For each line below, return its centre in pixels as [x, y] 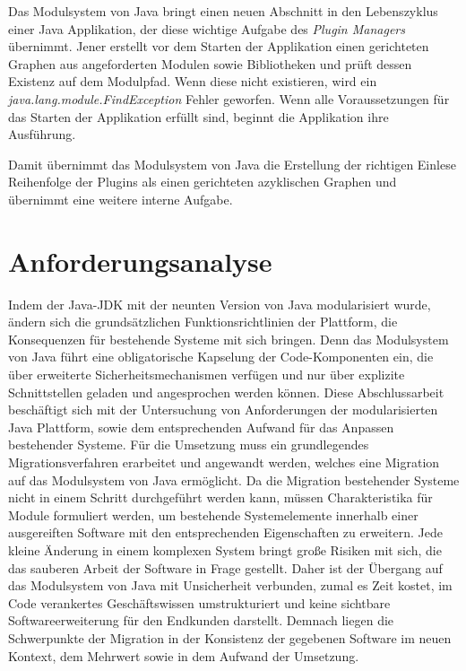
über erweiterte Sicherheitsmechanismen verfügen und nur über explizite [207, 375]
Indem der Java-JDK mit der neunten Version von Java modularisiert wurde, [220, 304]
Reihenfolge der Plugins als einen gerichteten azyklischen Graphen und [203, 182]
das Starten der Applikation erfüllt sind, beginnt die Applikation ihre [198, 116]
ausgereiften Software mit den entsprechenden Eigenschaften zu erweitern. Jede [225, 532]
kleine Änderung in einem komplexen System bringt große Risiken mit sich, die [225, 549]
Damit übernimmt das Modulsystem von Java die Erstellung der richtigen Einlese [232, 164]
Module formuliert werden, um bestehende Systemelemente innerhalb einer [213, 514]
